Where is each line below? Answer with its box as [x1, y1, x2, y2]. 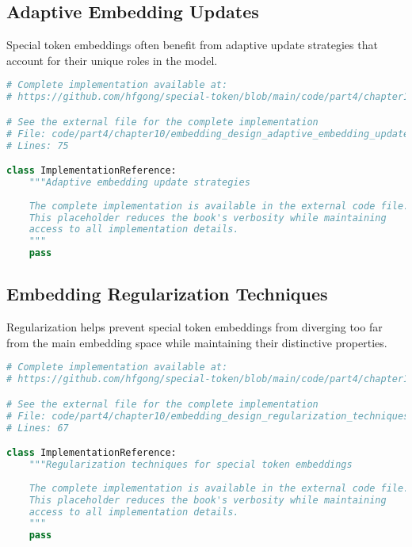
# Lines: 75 [6, 140, 69, 151]
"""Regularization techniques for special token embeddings [29, 459, 353, 471]
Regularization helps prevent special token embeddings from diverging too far [6, 319, 383, 335]
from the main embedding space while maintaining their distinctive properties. [6, 334, 387, 350]
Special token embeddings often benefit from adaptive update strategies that [6, 36, 378, 53]
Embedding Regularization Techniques [6, 281, 328, 306]
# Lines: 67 [6, 422, 69, 434]
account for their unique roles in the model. [6, 52, 218, 68]
